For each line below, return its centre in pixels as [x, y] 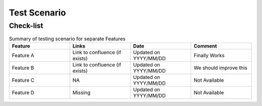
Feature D [23, 92]
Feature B [23, 68]
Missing [82, 92]
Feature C [23, 80]
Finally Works [209, 55]
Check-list [26, 26]
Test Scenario [38, 13]
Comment [205, 46]
